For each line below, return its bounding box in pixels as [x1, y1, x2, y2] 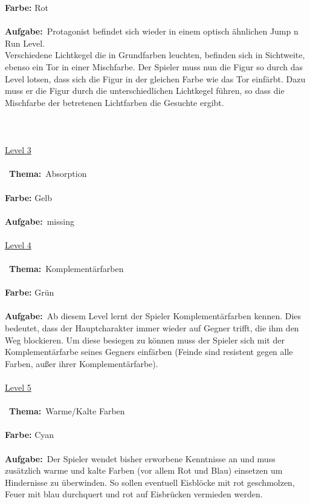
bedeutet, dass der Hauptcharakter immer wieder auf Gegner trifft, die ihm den [5, 322, 299, 334]
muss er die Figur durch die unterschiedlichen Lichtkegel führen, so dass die [5, 84, 285, 97]
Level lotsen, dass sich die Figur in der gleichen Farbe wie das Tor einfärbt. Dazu [5, 72, 306, 85]
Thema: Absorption [9, 167, 87, 180]
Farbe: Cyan [5, 428, 54, 441]
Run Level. [5, 36, 45, 49]
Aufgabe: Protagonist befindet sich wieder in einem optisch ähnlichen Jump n [5, 25, 299, 38]
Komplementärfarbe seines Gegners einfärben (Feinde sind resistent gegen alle [5, 345, 293, 358]
